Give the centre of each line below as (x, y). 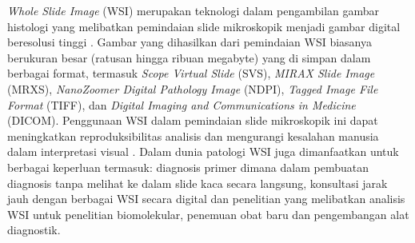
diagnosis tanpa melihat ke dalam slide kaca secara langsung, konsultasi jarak (198, 183)
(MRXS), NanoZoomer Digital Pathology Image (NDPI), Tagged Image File (193, 88)
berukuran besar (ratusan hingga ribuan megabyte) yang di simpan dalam (189, 57)
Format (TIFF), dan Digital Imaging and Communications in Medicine (182, 104)
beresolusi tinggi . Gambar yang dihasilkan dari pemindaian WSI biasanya (190, 42)
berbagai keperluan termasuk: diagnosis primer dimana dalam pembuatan (188, 167)
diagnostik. (34, 230)
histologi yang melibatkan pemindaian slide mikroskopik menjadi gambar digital (204, 26)
